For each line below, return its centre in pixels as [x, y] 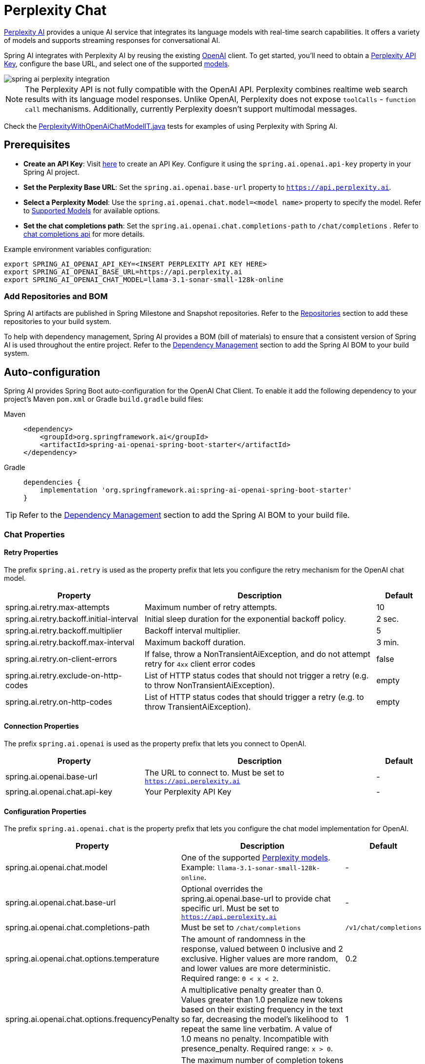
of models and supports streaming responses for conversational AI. [112, 40]
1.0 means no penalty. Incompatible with [255, 1039]
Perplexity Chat [55, 10]
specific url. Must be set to [230, 909]
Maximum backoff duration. [195, 642]
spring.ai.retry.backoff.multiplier [64, 630]
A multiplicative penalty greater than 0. [252, 990]
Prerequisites [37, 145]
